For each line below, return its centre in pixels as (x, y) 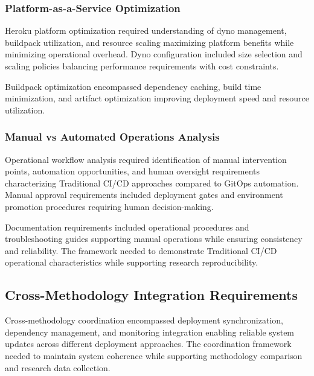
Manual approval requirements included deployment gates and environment (144, 195)
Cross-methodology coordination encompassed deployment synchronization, (144, 320)
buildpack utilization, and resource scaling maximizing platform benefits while (149, 42)
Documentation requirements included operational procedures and (127, 227)
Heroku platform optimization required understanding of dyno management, (146, 30)
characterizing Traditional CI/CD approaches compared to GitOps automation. (152, 183)
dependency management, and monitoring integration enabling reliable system (150, 332)
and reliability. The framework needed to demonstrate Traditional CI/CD (141, 250)
